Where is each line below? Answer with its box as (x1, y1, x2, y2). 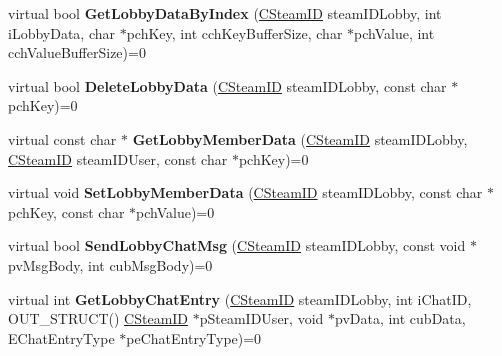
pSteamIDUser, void (199, 308, 324, 329)
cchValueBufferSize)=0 (8, 42, 146, 63)
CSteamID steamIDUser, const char (8, 148, 228, 169)
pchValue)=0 (136, 201, 215, 222)
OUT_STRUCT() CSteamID (8, 308, 189, 329)
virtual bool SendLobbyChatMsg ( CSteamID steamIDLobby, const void (8, 235, 466, 256)
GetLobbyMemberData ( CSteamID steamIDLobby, (132, 128, 468, 149)
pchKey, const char (8, 201, 125, 222)
